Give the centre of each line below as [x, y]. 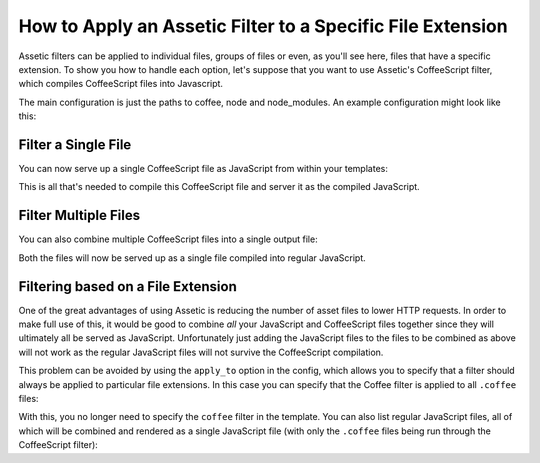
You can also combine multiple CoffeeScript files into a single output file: [168, 239]
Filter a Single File [75, 144]
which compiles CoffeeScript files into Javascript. [121, 84]
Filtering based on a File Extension [127, 286]
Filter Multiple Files [79, 215]
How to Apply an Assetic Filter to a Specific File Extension [263, 26]
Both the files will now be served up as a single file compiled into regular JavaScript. [192, 257]
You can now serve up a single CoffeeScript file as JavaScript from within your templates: [203, 169]
